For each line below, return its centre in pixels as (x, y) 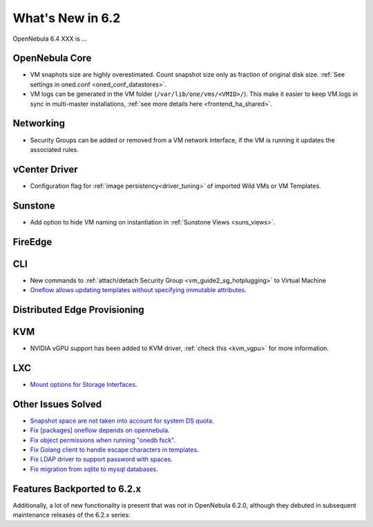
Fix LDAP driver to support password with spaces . (101, 459)
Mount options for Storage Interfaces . (84, 384)
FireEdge (32, 242)
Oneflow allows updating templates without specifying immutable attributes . (138, 290)
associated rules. (54, 149)
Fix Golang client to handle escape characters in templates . (115, 450)
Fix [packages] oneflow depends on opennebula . (100, 430)
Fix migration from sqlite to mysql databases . (94, 469)
